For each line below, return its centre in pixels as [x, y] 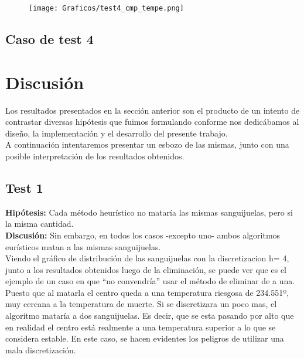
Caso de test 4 [49, 39]
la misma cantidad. [40, 224]
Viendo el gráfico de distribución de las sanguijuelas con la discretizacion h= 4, [147, 258]
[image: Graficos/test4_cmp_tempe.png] [106, 8]
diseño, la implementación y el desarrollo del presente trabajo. [117, 133]
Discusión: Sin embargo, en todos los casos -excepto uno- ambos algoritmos [143, 235]
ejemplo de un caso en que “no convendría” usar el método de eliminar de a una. [150, 281]
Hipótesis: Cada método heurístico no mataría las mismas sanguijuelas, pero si [149, 212]
